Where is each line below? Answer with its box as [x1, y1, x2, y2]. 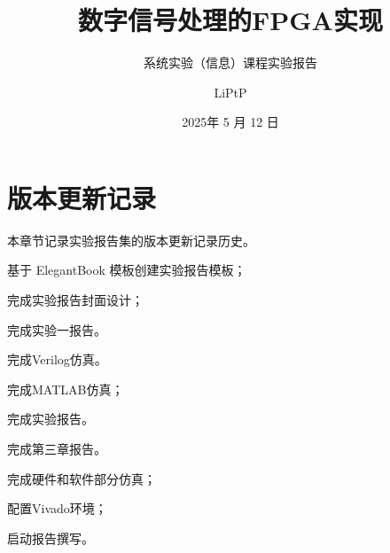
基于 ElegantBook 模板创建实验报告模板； [7, 261, 246, 279]
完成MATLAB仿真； [7, 379, 124, 398]
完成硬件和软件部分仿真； [7, 469, 156, 487]
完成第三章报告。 [7, 440, 106, 457]
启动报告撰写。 [7, 528, 94, 547]
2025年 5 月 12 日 [182, 113, 279, 131]
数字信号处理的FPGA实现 [78, 2, 383, 38]
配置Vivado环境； [7, 499, 107, 518]
